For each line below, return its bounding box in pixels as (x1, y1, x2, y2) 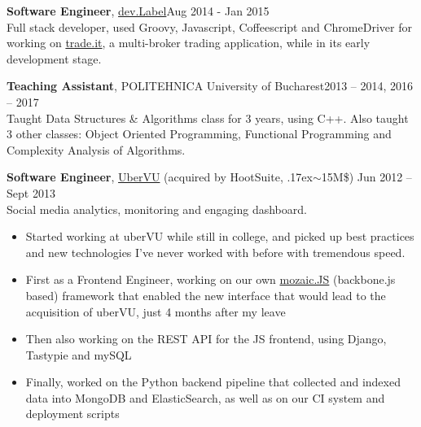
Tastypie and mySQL (25, 346, 132, 363)
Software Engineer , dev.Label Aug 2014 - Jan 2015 (7, 2, 270, 19)
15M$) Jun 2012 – (321, 168, 412, 185)
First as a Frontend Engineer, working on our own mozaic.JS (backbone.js (25, 271, 396, 288)
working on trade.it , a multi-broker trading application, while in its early (7, 34, 371, 51)
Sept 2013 (7, 184, 55, 201)
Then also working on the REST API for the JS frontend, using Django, (25, 330, 387, 347)
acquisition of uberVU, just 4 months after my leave (25, 303, 286, 320)
